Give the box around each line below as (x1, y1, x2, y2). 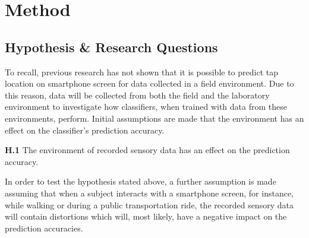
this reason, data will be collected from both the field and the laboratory (5, 88, 270, 101)
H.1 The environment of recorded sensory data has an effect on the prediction (5, 144, 290, 156)
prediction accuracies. (5, 221, 83, 234)
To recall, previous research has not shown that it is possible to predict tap (5, 65, 278, 78)
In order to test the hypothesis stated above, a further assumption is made (5, 175, 276, 188)
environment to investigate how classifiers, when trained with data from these (5, 100, 287, 113)
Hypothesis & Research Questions (5, 37, 218, 56)
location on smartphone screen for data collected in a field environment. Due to (5, 77, 294, 90)
